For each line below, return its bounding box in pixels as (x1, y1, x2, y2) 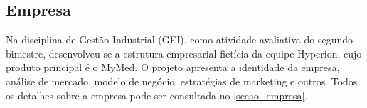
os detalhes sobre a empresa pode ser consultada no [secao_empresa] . (6, 87, 308, 102)
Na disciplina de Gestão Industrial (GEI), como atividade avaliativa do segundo (6, 32, 353, 47)
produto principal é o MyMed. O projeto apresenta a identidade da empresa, (6, 60, 340, 75)
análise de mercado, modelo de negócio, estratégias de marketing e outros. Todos (6, 73, 358, 88)
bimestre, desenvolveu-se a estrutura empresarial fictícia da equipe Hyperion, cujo (6, 45, 362, 60)
